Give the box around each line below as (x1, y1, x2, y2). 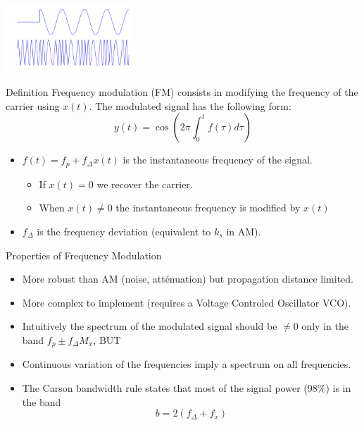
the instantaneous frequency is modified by (115, 200, 301, 215)
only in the (301, 319, 349, 333)
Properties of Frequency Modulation (6, 247, 162, 262)
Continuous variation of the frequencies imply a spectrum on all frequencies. (22, 357, 351, 371)
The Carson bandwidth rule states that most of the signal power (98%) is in (22, 380, 351, 395)
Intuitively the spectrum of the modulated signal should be (22, 319, 277, 333)
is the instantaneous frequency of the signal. (123, 152, 313, 167)
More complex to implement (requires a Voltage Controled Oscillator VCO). (22, 295, 351, 309)
